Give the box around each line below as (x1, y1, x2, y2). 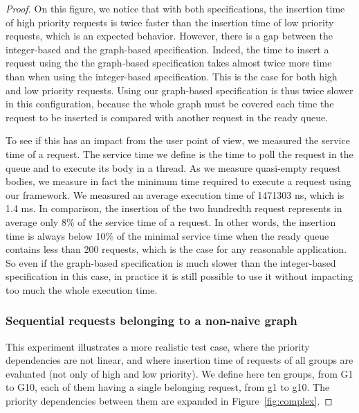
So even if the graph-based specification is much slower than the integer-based (6, 255, 336, 270)
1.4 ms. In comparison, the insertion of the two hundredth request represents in (6, 201, 342, 216)
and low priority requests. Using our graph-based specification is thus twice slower (6, 82, 353, 97)
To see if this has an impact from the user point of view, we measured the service (6, 133, 350, 148)
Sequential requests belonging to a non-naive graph (6, 312, 297, 329)
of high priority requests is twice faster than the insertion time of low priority (6, 15, 334, 29)
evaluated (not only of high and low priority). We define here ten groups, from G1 (6, 366, 353, 380)
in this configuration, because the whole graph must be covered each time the (6, 96, 334, 111)
